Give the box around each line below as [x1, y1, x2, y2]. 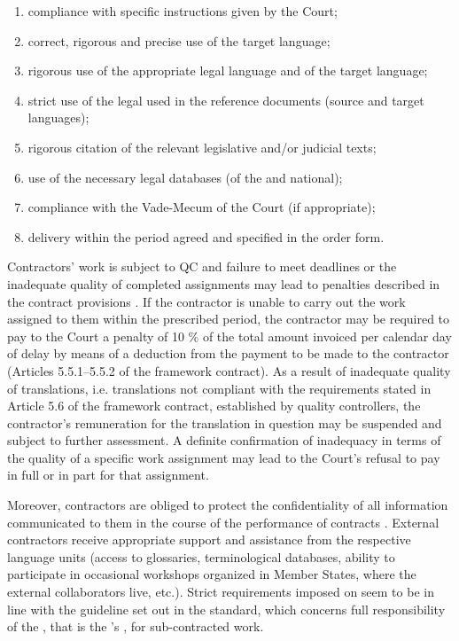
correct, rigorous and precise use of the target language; [27, 31, 331, 50]
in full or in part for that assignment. [7, 465, 209, 484]
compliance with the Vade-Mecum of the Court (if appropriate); [27, 198, 376, 216]
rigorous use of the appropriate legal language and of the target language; [27, 61, 428, 80]
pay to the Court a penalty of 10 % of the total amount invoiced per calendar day [7, 326, 452, 345]
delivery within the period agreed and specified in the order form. [27, 227, 385, 246]
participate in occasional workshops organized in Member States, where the [7, 565, 416, 583]
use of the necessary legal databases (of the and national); [27, 168, 343, 186]
